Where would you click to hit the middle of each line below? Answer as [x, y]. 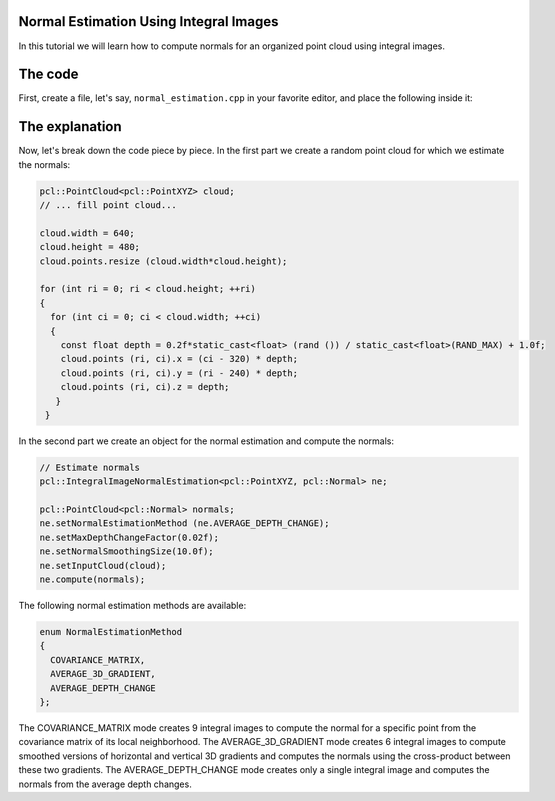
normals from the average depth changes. [105, 784]
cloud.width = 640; [87, 233]
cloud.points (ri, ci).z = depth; [145, 387]
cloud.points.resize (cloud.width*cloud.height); [163, 261]
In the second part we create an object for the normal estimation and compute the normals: [206, 441]
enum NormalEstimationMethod [111, 632]
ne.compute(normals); [92, 579]
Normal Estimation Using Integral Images [148, 21]
